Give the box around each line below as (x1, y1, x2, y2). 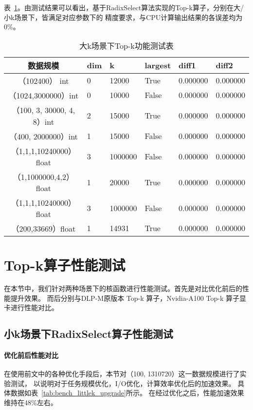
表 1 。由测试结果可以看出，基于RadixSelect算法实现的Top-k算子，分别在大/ (4, 2, 244, 12)
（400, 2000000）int (9, 130, 78, 142)
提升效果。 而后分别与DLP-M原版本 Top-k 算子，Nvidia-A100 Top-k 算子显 (10, 293, 246, 303)
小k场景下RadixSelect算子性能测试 (4, 326, 173, 341)
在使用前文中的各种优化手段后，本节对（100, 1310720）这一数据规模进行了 (4, 369, 240, 379)
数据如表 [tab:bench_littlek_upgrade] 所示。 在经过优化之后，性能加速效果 (10, 388, 244, 398)
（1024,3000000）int (8, 89, 79, 101)
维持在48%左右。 (4, 397, 57, 408)
